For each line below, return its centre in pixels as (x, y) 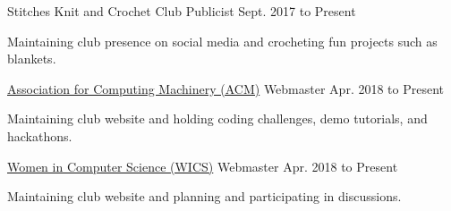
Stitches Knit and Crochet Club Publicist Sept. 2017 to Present (182, 11)
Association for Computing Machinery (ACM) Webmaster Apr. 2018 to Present (226, 88)
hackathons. (40, 135)
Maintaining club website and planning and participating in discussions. (204, 196)
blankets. (32, 59)
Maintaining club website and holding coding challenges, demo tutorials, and (217, 118)
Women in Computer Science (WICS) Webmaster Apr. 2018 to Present (203, 166)
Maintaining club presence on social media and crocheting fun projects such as (222, 41)
